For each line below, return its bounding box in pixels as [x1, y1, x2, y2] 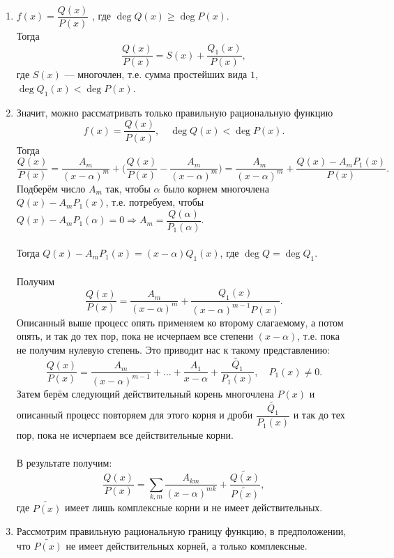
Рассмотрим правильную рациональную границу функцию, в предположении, [16, 524, 347, 538]
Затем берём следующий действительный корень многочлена [16, 386, 274, 400]
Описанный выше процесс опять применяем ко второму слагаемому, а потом [16, 315, 344, 329]
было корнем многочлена [163, 181, 269, 195]
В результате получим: [16, 455, 112, 469]
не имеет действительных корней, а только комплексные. [66, 538, 308, 553]
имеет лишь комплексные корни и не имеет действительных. [64, 500, 323, 515]
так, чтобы [105, 181, 151, 195]
